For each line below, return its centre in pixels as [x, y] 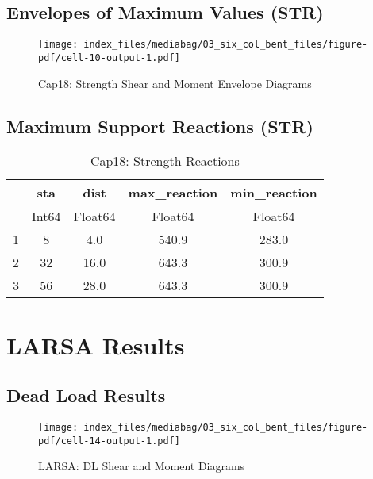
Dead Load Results [86, 395]
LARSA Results [96, 345]
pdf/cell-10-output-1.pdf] [109, 57]
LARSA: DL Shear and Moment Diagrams [142, 466]
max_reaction [173, 193]
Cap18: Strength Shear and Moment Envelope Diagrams [175, 83]
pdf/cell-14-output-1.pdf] [109, 441]
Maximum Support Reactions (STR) [160, 126]
